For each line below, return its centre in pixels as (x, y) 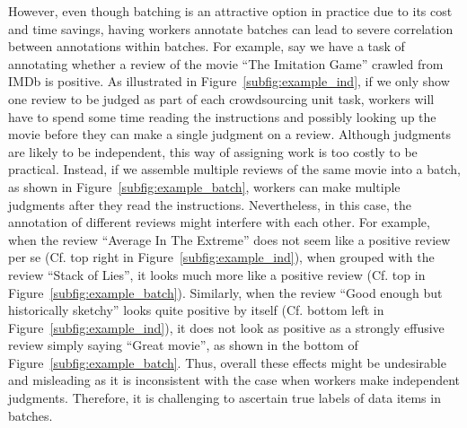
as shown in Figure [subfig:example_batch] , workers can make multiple (204, 186)
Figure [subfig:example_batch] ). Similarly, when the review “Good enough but (225, 292)
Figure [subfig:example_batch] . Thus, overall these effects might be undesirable (227, 362)
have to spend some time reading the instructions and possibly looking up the (222, 116)
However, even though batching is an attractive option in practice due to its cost (230, 11)
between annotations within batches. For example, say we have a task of (207, 46)
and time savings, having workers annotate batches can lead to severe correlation (231, 28)
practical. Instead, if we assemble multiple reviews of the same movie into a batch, (234, 169)
